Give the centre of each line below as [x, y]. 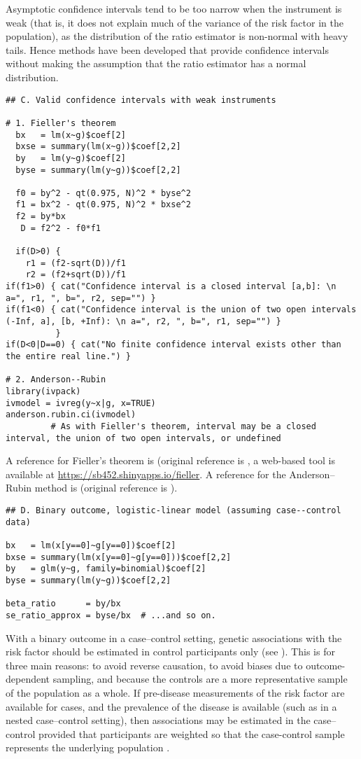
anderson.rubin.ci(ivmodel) [71, 415]
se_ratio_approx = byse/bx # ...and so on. [111, 615]
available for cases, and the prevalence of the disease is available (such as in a [171, 706]
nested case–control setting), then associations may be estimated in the [158, 720]
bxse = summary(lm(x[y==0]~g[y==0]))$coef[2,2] [119, 557]
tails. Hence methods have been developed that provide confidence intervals [167, 49]
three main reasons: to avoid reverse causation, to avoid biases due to [154, 665]
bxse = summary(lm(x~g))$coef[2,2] [98, 147]
